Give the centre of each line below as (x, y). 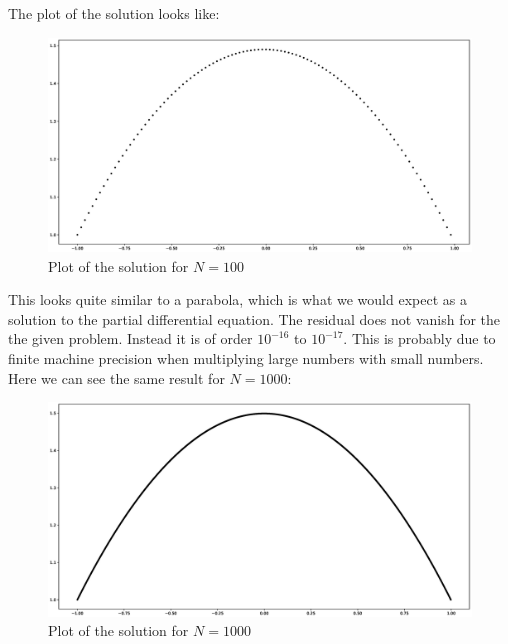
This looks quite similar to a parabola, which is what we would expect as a (237, 299)
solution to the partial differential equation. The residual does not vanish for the (254, 318)
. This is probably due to (419, 338)
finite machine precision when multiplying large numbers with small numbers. (246, 358)
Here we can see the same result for (116, 377)
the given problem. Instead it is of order (130, 338)
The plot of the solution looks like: (114, 13)
